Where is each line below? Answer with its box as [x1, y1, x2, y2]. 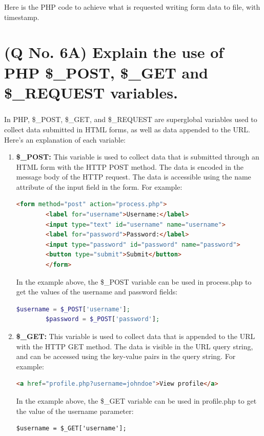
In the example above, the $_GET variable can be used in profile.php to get [16, 395, 257, 406]
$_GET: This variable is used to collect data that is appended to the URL [16, 331, 255, 341]
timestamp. [4, 11, 39, 22]
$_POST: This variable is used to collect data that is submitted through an [16, 151, 259, 162]
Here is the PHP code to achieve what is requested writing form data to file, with [4, 2, 260, 12]
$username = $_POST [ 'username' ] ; [16, 305, 130, 313]
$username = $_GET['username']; [16, 425, 127, 432]
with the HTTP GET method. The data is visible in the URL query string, [16, 341, 253, 351]
